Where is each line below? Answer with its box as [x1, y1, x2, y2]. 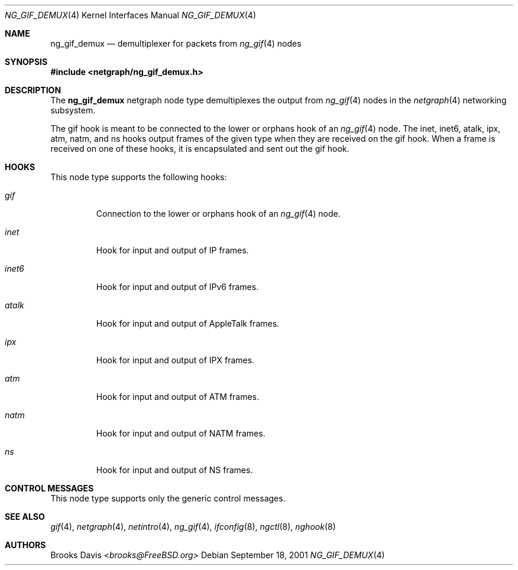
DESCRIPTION [5, 85, 61, 95]
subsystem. [50, 105, 96, 115]
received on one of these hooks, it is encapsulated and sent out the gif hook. [50, 144, 349, 154]
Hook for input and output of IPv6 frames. [96, 282, 259, 292]
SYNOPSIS [5, 57, 48, 67]
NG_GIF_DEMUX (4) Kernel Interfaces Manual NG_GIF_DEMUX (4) [5, 10, 257, 20]
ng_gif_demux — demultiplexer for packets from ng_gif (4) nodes [50, 38, 302, 48]
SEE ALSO [5, 512, 45, 522]
